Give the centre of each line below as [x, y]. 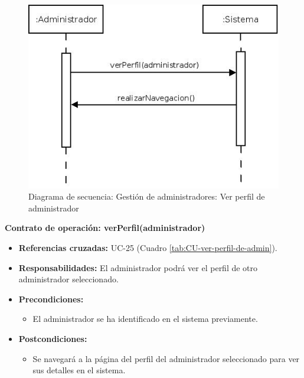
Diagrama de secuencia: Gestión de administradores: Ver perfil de [147, 196]
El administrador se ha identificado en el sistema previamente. [145, 319]
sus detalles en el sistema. [79, 370]
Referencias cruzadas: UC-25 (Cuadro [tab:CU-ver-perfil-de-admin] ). [148, 247]
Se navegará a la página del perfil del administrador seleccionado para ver [166, 358]
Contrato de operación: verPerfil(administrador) [105, 228]
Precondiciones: [51, 299]
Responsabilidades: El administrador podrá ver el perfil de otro [138, 267]
